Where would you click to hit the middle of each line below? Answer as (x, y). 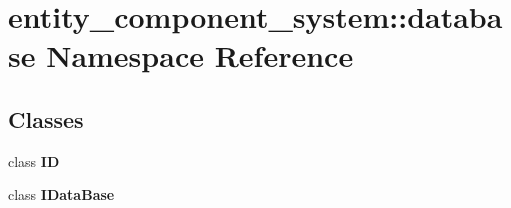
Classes (46, 118)
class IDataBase (61, 194)
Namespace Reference (200, 55)
